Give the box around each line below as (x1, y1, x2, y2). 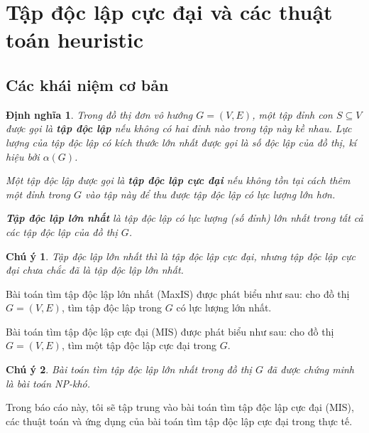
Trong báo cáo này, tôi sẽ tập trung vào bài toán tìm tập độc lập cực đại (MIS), (6, 400, 354, 415)
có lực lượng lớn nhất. (176, 300, 272, 315)
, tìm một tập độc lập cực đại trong (61, 338, 217, 353)
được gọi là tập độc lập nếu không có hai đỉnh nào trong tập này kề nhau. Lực (6, 121, 352, 136)
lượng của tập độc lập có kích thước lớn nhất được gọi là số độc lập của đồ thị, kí (6, 134, 357, 149)
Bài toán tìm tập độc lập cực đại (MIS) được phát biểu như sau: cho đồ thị (6, 324, 334, 338)
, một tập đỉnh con (252, 107, 333, 122)
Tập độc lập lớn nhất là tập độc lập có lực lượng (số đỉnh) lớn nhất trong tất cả (6, 210, 363, 225)
